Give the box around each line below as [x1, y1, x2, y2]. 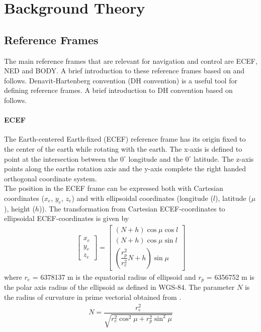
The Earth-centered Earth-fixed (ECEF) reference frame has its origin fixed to [4, 134, 246, 144]
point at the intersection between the [4, 153, 118, 164]
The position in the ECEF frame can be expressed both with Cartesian [4, 183, 223, 193]
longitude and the [128, 153, 183, 164]
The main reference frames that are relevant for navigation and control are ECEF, [4, 55, 257, 66]
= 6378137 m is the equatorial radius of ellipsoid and [32, 272, 196, 282]
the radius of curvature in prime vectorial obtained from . [4, 292, 182, 302]
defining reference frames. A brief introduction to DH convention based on [4, 85, 233, 95]
